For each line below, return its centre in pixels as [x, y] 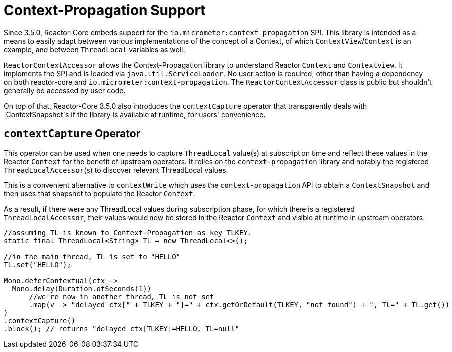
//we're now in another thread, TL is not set [122, 296]
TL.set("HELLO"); [38, 264]
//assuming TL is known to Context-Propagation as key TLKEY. [128, 233]
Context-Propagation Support [105, 10]
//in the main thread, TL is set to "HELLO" [92, 257]
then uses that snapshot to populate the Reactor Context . [100, 193]
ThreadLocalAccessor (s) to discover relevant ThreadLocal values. [116, 170]
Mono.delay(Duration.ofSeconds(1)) [82, 288]
